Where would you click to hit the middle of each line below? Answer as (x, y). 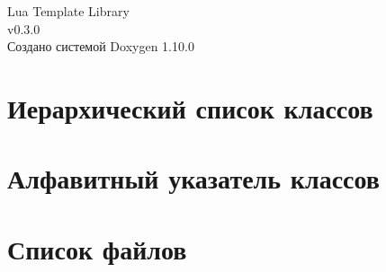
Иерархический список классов (190, 107)
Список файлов (97, 248)
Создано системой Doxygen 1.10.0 (101, 46)
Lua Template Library (68, 11)
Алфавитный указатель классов (193, 178)
